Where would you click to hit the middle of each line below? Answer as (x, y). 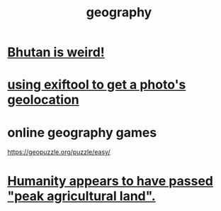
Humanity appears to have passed (110, 181)
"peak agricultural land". (81, 196)
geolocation (43, 100)
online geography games (82, 132)
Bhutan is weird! (56, 52)
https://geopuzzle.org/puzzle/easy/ (59, 152)
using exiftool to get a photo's (97, 85)
